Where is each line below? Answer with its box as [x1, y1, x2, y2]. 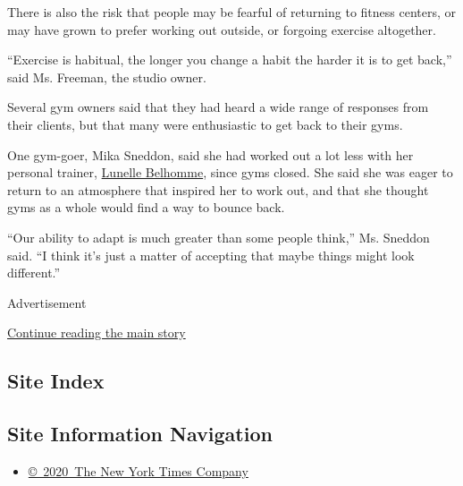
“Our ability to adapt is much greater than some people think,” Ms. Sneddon [7, 227, 430, 246]
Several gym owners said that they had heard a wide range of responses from [7, 98, 429, 116]
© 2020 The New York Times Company [28, 461, 248, 480]
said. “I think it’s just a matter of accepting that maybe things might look [7, 245, 415, 264]
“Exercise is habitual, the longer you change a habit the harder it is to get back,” [7, 50, 452, 69]
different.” [7, 263, 61, 282]
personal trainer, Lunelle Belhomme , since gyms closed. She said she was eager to [7, 163, 453, 182]
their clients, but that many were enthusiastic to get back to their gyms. [7, 115, 403, 133]
